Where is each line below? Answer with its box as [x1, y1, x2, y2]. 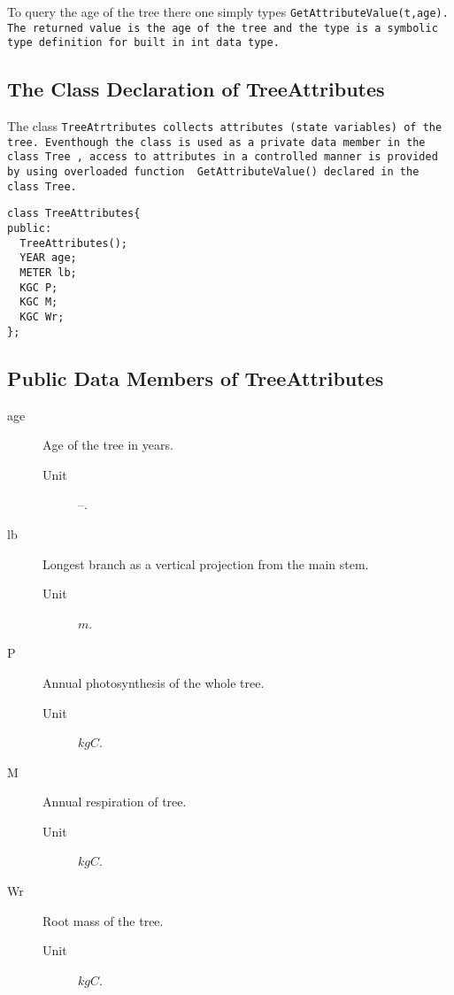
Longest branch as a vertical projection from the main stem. [42, 554, 369, 573]
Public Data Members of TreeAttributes [7, 364, 384, 391]
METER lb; [19, 266, 77, 280]
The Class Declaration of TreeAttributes [7, 75, 385, 103]
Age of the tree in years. [42, 436, 173, 454]
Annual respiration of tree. [42, 792, 187, 811]
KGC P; [19, 281, 58, 294]
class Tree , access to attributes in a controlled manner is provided [7, 150, 438, 164]
